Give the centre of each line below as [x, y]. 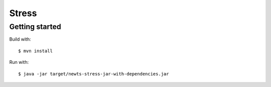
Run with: [19, 62]
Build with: [20, 39]
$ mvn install [35, 51]
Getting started [35, 27]
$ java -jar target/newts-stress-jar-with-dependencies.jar [94, 74]
